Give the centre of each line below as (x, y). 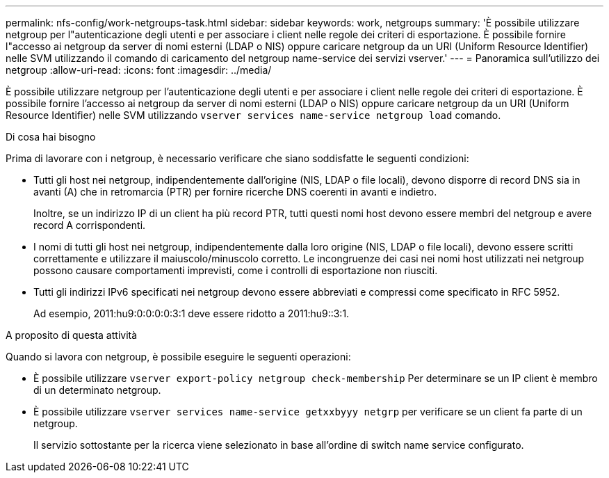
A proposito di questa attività (72, 335)
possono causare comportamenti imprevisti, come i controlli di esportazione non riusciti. (236, 270)
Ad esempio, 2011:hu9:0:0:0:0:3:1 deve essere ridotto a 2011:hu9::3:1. (192, 313)
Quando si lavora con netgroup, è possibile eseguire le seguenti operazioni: (178, 357)
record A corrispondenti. (90, 225)
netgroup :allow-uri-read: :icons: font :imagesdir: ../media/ (139, 70)
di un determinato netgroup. (97, 390)
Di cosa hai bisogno (51, 137)
